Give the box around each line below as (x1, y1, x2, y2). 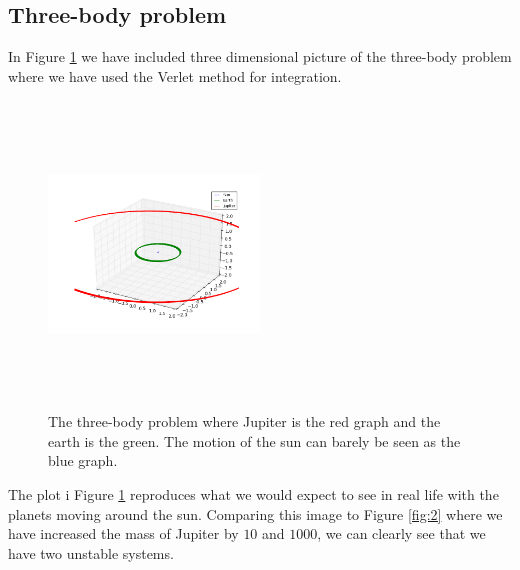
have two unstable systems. (8, 542, 174, 563)
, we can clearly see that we (317, 523, 486, 544)
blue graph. (48, 450, 118, 471)
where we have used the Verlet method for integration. (8, 65, 342, 86)
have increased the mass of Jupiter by (8, 523, 239, 544)
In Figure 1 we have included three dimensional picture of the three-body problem (8, 46, 512, 67)
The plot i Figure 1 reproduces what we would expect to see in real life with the (8, 483, 499, 504)
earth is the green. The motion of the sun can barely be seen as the (48, 430, 461, 451)
